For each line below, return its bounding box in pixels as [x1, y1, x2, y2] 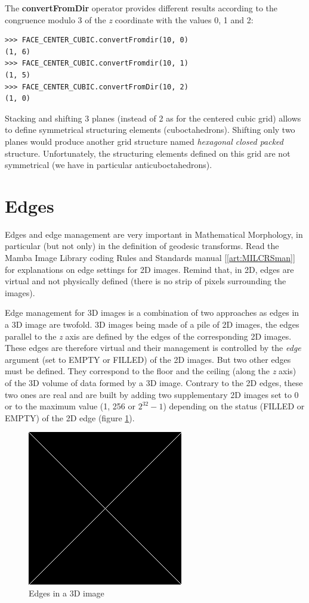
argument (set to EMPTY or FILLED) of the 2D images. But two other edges [5, 353, 291, 365]
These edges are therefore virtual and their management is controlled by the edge [5, 341, 301, 354]
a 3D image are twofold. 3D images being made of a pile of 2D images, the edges [5, 318, 299, 330]
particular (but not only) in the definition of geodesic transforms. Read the [5, 240, 279, 252]
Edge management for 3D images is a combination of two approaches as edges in [5, 306, 299, 319]
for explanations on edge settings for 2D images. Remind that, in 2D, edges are [5, 263, 294, 275]
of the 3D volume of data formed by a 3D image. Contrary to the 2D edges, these [5, 376, 303, 388]
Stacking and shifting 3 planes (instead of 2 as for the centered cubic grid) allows [5, 111, 301, 124]
